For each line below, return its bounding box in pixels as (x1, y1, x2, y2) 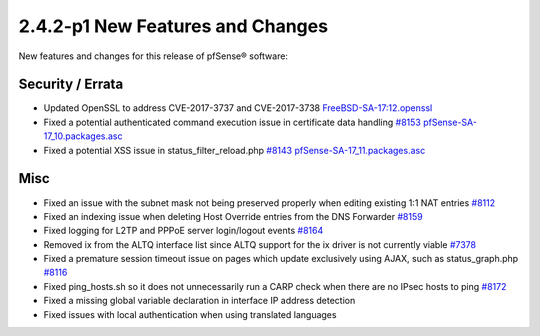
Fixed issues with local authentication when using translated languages (43, 308, 337, 320)
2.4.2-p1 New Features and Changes (18, 15, 329, 37)
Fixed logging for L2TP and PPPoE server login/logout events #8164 (43, 225, 324, 237)
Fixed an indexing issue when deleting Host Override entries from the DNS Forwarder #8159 (43, 210, 424, 222)
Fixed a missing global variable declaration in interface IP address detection (43, 295, 356, 307)
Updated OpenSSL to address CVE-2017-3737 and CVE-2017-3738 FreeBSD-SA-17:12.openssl (43, 102, 433, 114)
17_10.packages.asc (43, 130, 124, 142)
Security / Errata (18, 76, 124, 93)
